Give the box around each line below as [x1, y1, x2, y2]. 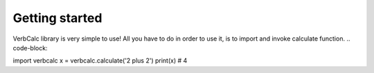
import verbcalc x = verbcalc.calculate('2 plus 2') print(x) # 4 [12, 56, 188, 65]
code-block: [12, 43, 48, 52]
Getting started [12, 10, 103, 25]
